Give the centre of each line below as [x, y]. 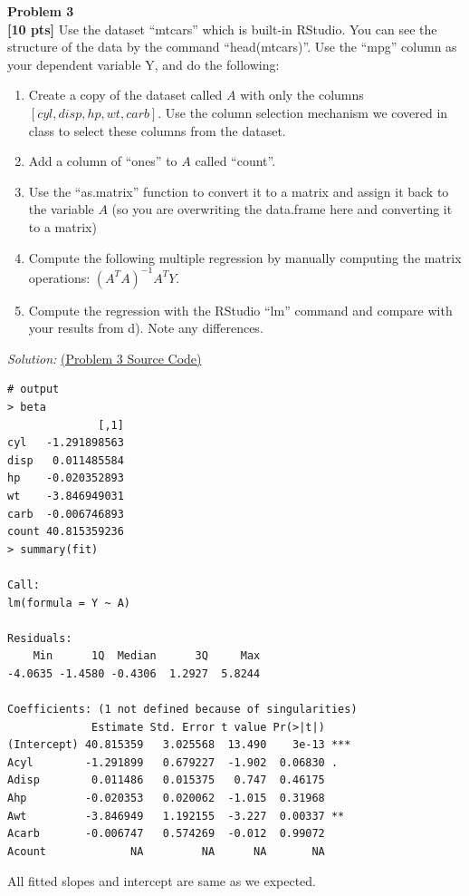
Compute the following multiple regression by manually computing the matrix [245, 257]
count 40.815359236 [66, 532]
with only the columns [302, 95]
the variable [61, 209]
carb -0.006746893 [66, 514]
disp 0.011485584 [66, 460]
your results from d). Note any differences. [146, 328]
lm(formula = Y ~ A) [69, 603]
